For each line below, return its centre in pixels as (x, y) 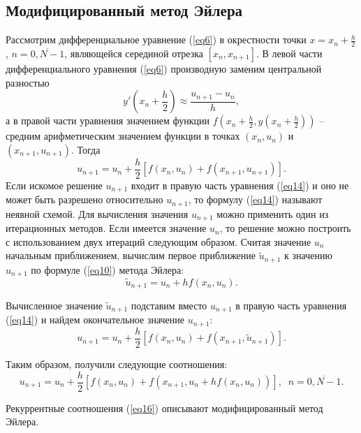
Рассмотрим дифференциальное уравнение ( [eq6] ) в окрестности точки (156, 39)
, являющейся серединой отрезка (134, 53)
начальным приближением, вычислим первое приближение (131, 255)
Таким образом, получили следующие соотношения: (117, 364)
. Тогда (86, 149)
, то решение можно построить (285, 228)
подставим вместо (169, 305)
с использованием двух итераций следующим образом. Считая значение (159, 241)
